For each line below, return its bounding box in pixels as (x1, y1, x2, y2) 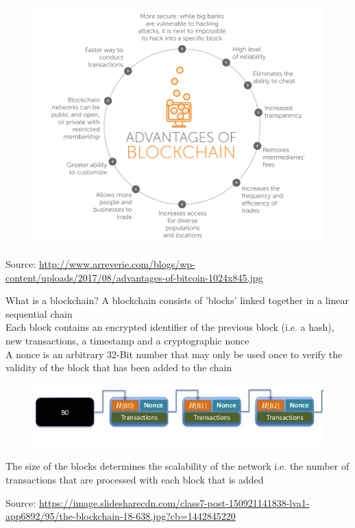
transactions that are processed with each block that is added (5, 473, 264, 486)
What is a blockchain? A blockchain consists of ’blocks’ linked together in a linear (5, 293, 349, 307)
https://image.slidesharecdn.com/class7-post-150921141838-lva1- (39, 495, 310, 510)
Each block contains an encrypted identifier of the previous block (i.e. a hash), (5, 320, 334, 334)
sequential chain (5, 306, 73, 320)
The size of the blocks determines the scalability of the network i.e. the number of (5, 459, 350, 473)
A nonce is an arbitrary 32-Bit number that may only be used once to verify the (5, 347, 343, 361)
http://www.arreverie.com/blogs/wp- (39, 257, 195, 271)
